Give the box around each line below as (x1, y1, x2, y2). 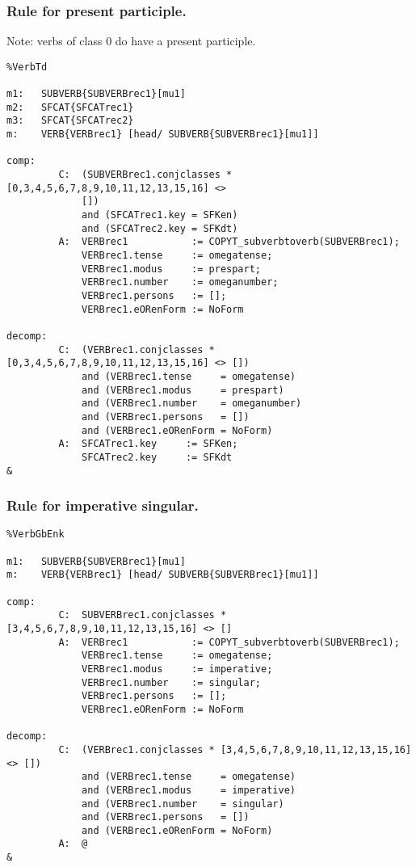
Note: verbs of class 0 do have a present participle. (6, 32, 256, 49)
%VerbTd (6, 61, 48, 73)
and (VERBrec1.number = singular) (82, 798, 284, 810)
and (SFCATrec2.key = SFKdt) (82, 222, 238, 234)
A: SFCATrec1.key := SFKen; (58, 438, 238, 450)
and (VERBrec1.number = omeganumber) (82, 398, 302, 410)
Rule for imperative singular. (6, 495, 199, 516)
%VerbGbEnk (6, 528, 65, 541)
